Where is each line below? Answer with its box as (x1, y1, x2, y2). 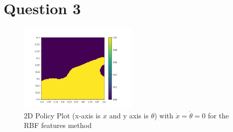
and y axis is (109, 110, 149, 120)
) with (154, 110, 173, 120)
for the (208, 110, 229, 120)
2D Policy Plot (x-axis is (24, 110, 101, 120)
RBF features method (24, 120, 92, 130)
